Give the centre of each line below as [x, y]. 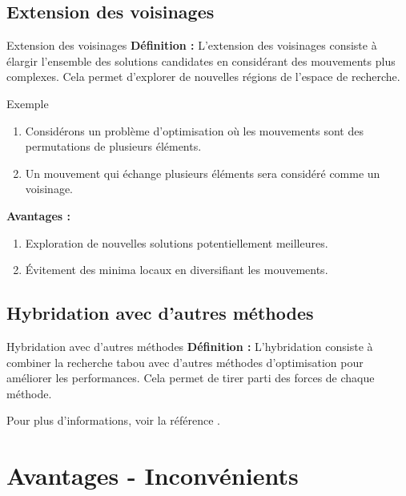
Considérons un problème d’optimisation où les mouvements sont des [194, 130]
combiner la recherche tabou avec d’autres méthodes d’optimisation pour [185, 362]
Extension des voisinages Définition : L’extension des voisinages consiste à [192, 45]
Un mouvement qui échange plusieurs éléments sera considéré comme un [203, 173]
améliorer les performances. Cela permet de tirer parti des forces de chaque [191, 378]
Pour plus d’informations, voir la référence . [113, 420]
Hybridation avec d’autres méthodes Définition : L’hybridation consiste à [190, 346]
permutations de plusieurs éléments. [113, 146]
